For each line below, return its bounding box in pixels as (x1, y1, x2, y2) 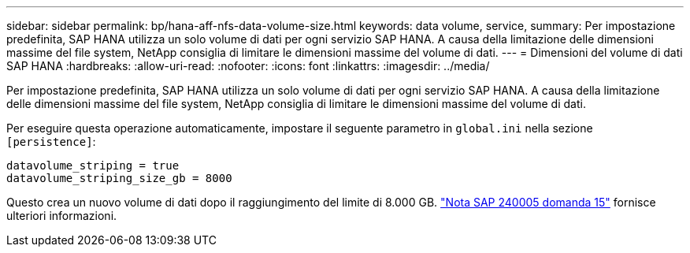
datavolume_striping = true (6, 159, 180, 172)
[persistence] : (6, 135, 96, 148)
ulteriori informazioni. (6, 209, 117, 222)
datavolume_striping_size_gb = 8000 (6, 172, 232, 184)
